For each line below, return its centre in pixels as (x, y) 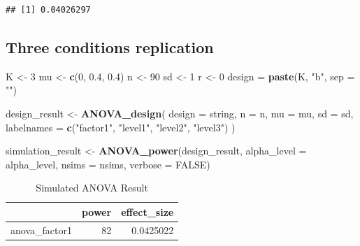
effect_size (147, 211)
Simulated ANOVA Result (92, 188)
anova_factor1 (41, 230)
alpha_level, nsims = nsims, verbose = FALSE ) (108, 164)
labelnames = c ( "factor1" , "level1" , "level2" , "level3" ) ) (121, 127)
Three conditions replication (110, 46)
